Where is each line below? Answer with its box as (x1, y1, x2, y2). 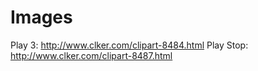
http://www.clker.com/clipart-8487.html (10, 49, 173, 61)
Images (10, 6, 73, 29)
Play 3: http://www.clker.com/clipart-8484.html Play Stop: (10, 39, 249, 51)
